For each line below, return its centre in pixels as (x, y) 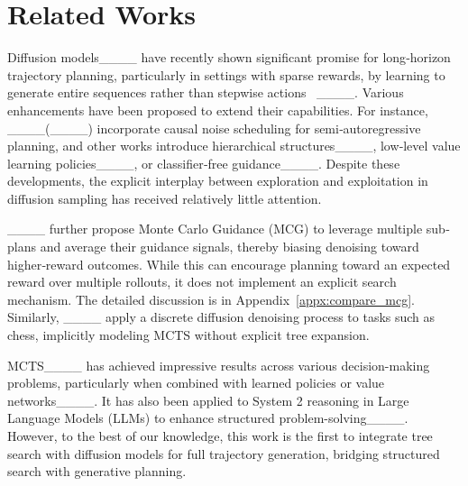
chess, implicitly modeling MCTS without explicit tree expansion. (188, 335)
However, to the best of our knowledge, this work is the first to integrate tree (220, 436)
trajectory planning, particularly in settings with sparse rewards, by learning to (226, 74)
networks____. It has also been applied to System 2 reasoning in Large (208, 400)
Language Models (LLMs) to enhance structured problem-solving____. (208, 418)
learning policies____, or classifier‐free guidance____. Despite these (204, 163)
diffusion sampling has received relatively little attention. (165, 198)
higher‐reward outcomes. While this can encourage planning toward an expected (229, 264)
